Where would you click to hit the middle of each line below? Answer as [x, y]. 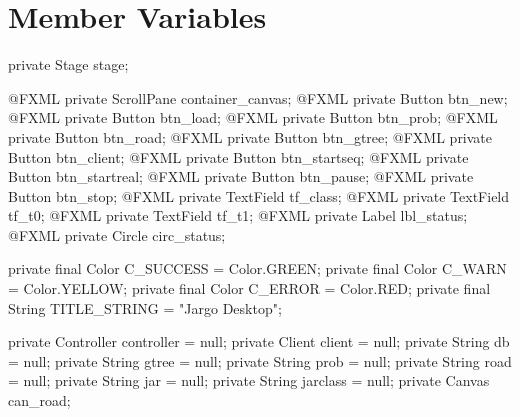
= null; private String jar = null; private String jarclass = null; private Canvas [249, 380]
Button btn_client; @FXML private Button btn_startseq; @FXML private [238, 156]
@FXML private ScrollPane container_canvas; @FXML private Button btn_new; [258, 97]
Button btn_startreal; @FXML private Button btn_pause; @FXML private [241, 176]
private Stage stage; [68, 64]
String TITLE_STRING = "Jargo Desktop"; [145, 307]
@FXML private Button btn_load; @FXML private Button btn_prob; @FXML [253, 117]
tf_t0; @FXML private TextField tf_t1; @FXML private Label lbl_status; [238, 215]
